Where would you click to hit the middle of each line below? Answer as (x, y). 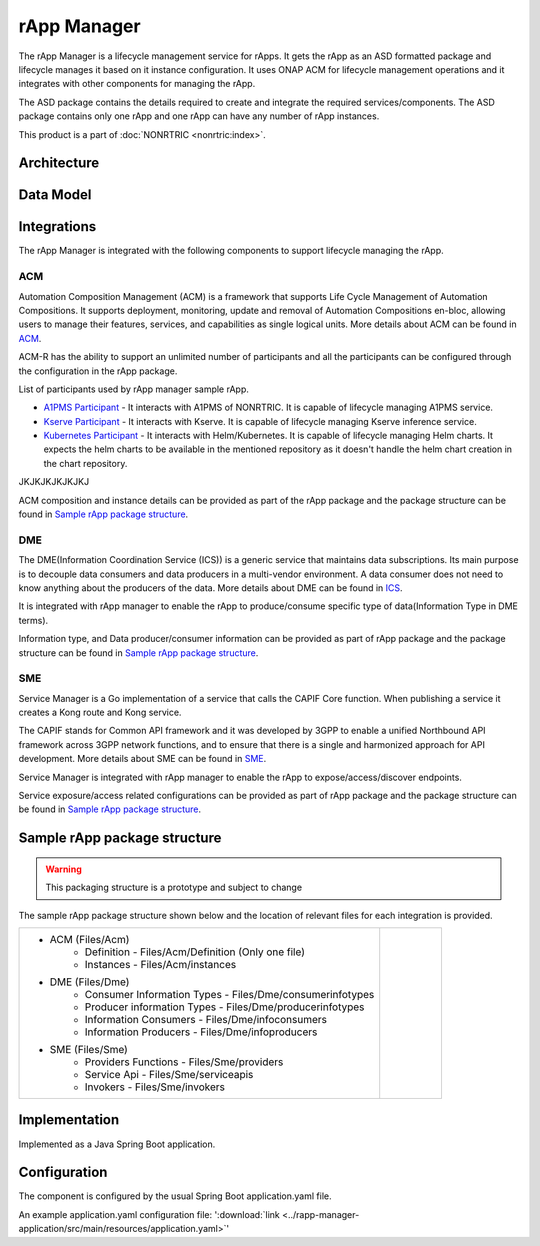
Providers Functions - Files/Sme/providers (184, 1062)
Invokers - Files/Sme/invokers (154, 1087)
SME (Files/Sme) (89, 1049)
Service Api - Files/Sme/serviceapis (169, 1074)
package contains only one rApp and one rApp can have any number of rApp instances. (199, 116)
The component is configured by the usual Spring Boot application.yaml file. (175, 1196)
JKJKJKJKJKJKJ (54, 482)
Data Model (55, 195)
